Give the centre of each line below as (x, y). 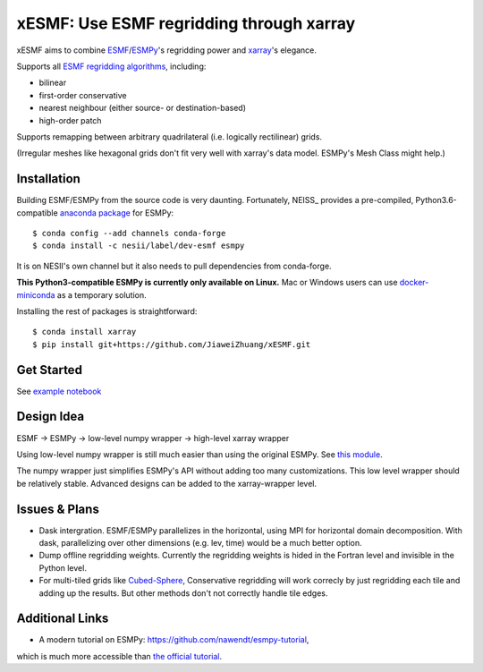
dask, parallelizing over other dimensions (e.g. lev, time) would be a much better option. (200, 542)
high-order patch (70, 120)
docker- (414, 283)
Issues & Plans (58, 509)
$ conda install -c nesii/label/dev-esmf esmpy (139, 246)
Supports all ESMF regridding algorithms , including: (111, 66)
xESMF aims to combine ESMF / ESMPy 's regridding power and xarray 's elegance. (167, 50)
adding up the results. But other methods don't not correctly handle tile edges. (183, 593)
